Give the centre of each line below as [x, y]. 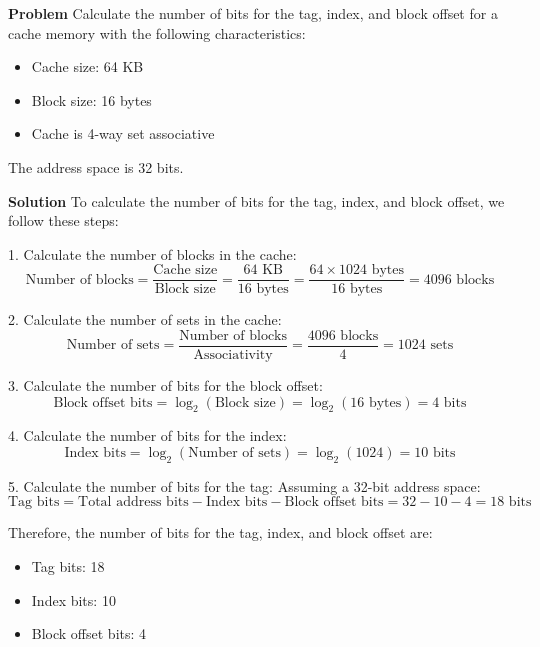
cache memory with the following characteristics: [157, 32]
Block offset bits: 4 [89, 633]
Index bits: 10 [73, 599]
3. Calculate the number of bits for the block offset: [165, 385]
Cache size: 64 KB [87, 66]
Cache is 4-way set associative [123, 133]
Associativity [233, 355]
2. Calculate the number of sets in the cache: [145, 319]
